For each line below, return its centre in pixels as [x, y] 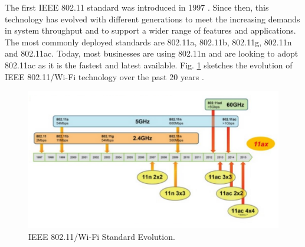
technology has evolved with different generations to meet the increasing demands [152, 19]
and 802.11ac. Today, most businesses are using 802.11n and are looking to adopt [152, 53]
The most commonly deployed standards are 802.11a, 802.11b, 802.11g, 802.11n [148, 42]
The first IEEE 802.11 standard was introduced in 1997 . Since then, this [137, 7]
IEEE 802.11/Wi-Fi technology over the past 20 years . [104, 76]
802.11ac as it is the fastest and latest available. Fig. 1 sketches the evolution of [149, 65]
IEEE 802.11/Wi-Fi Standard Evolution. [102, 236]
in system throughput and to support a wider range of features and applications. [150, 30]
